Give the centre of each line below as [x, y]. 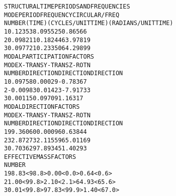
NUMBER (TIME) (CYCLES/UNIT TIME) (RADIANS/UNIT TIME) [89, 23]
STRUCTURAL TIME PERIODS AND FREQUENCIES [67, 7]
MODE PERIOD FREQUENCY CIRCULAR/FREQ [62, 15]
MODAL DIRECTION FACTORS [42, 107]
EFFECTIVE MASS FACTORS [40, 157]
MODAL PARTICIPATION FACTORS [49, 56]
